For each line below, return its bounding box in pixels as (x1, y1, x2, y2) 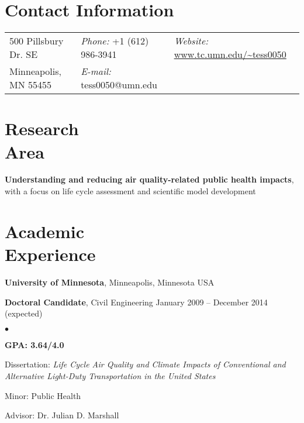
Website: (174, 34, 209, 48)
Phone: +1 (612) (81, 34, 149, 48)
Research (5, 116, 79, 140)
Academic (5, 219, 85, 243)
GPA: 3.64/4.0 (5, 338, 64, 350)
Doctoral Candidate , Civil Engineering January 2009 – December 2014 (5, 295, 268, 308)
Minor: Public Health (5, 389, 81, 401)
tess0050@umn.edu (81, 78, 157, 92)
